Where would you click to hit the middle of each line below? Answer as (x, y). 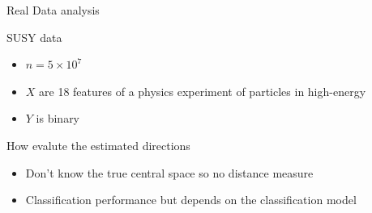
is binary (58, 118)
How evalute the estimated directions (98, 145)
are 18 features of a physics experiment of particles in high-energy (203, 91)
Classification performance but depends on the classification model (191, 200)
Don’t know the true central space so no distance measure (169, 172)
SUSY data (34, 37)
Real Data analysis (53, 10)
